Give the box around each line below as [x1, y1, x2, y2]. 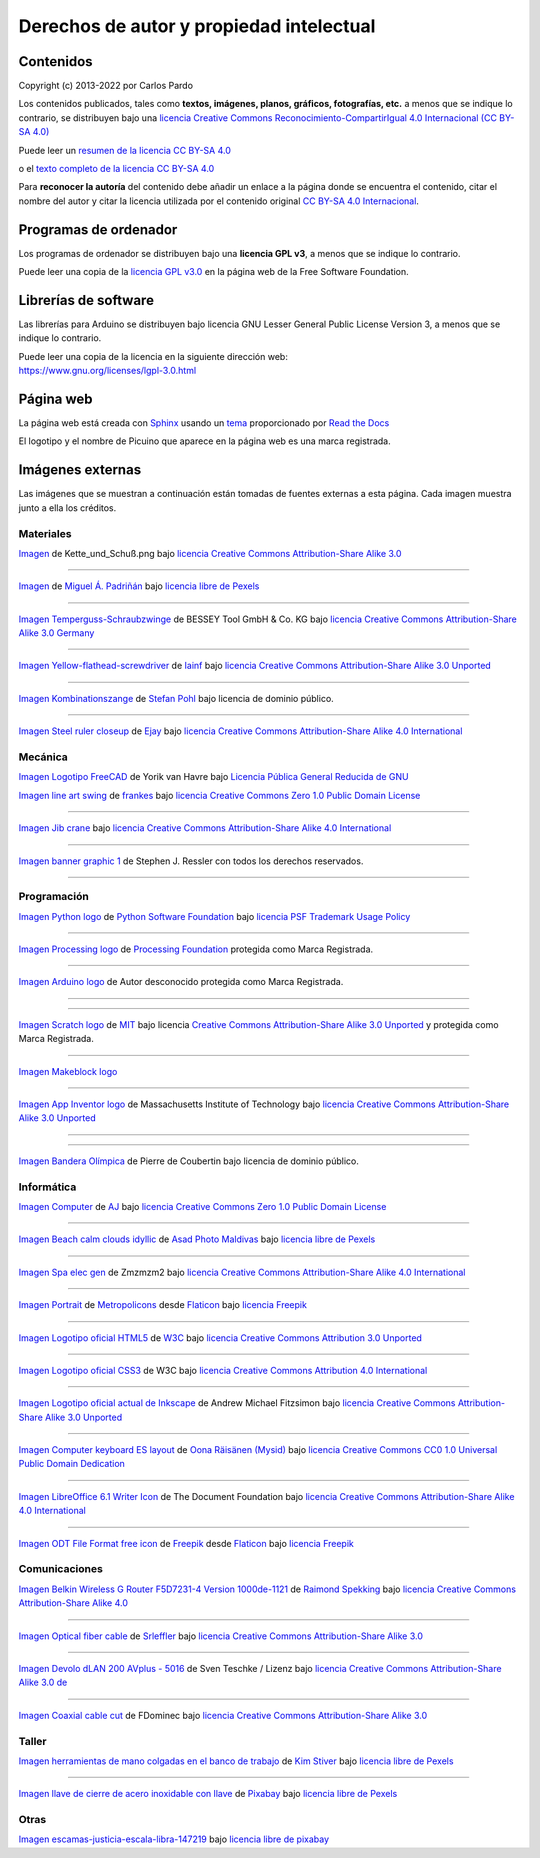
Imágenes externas [18, 461, 142, 479]
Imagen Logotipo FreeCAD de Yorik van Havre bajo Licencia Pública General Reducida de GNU [18, 771, 409, 783]
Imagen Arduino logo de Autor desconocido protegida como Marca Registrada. [18, 976, 344, 988]
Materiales [18, 526, 72, 540]
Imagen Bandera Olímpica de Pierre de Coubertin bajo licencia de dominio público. [18, 1155, 359, 1167]
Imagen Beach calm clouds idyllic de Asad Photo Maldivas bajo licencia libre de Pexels [18, 1233, 376, 1245]
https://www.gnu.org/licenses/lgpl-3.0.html [18, 365, 197, 377]
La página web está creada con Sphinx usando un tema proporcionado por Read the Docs [18, 417, 390, 429]
